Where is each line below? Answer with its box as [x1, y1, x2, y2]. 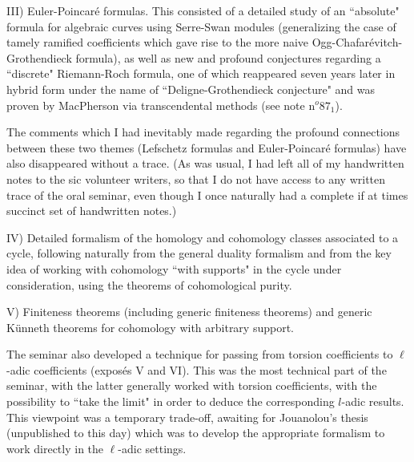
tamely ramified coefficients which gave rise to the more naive [6, 34, 309, 51]
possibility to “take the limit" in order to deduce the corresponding [6, 393, 335, 410]
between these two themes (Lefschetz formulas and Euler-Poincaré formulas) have [6, 139, 407, 156]
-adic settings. [118, 440, 187, 456]
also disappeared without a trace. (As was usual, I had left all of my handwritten [6, 155, 404, 172]
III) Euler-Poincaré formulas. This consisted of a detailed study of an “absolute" [6, 2, 400, 18]
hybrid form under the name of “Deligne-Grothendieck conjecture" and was [6, 80, 376, 97]
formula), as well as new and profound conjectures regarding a [75, 49, 381, 66]
